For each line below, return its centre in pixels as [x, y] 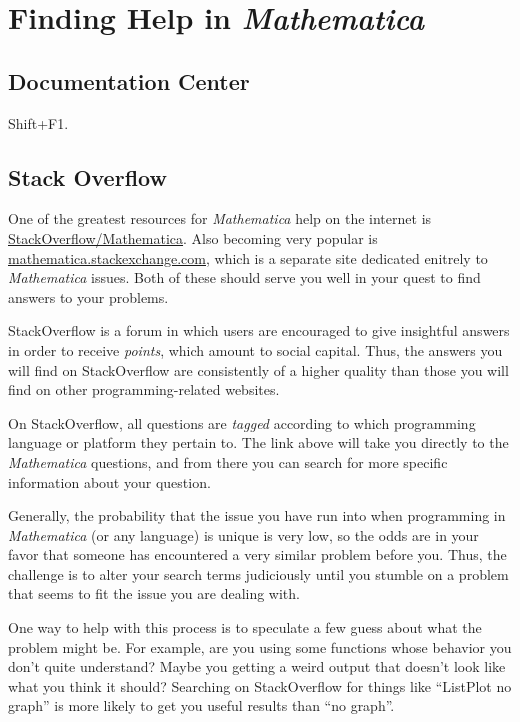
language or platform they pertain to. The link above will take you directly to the [258, 442]
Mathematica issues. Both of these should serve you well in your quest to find [244, 277]
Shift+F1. [38, 122]
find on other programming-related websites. [144, 389]
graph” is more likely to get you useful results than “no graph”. [201, 705]
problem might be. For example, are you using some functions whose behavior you [260, 646]
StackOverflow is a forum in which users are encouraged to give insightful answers [259, 330]
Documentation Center [129, 80]
